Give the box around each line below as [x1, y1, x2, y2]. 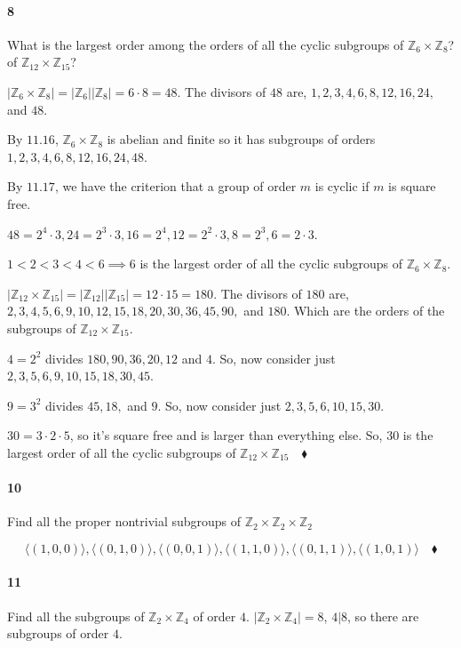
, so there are [347, 606, 419, 625]
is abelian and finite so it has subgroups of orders [107, 130, 376, 148]
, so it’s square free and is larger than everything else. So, [69, 426, 383, 444]
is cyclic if [314, 177, 370, 196]
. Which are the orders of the [286, 301, 445, 320]
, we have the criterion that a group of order [54, 177, 297, 196]
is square [388, 177, 436, 196]
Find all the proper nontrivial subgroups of [7, 512, 242, 531]
